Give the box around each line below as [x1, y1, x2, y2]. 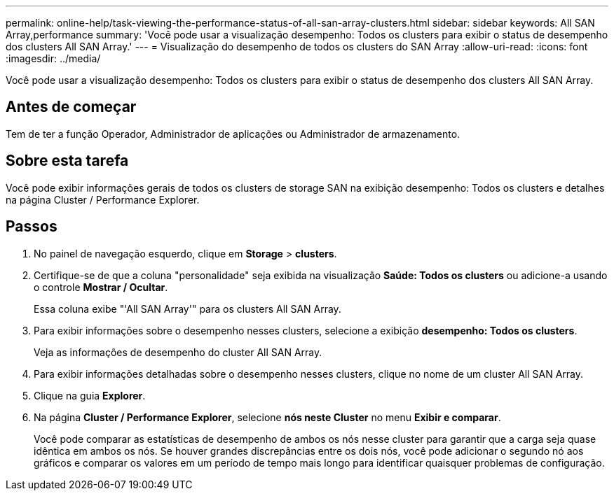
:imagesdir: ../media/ [6, 52, 101, 64]
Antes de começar [6, 98, 137, 116]
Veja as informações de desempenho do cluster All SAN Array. [34, 346, 322, 358]
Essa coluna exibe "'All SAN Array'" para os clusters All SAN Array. [34, 302, 341, 315]
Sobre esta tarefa [6, 152, 129, 170]
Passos [6, 218, 57, 236]
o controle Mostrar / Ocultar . [34, 281, 168, 293]
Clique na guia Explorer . [34, 389, 146, 402]
